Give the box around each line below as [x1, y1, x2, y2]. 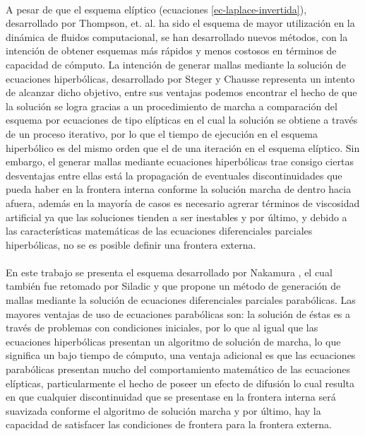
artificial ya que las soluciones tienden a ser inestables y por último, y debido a [6, 209, 347, 224]
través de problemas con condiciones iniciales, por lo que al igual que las [6, 320, 318, 335]
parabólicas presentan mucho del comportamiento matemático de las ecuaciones [6, 362, 351, 377]
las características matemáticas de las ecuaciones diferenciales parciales [6, 223, 313, 238]
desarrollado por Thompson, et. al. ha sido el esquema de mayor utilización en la [6, 16, 355, 30]
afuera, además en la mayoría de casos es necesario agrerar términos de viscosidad [6, 195, 360, 210]
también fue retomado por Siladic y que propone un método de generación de [6, 278, 341, 293]
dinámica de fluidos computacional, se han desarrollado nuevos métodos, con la [6, 29, 348, 44]
